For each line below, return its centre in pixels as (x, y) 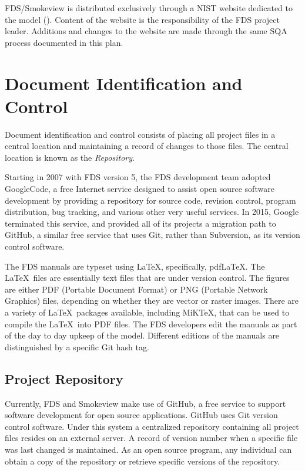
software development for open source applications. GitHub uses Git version (141, 415)
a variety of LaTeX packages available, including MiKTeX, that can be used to (147, 312)
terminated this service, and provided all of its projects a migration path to (140, 223)
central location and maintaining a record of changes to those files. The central (147, 146)
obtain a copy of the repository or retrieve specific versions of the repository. (143, 461)
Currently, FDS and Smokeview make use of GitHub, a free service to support (145, 403)
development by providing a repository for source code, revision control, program (150, 200)
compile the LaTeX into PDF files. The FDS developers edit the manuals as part (151, 324)
